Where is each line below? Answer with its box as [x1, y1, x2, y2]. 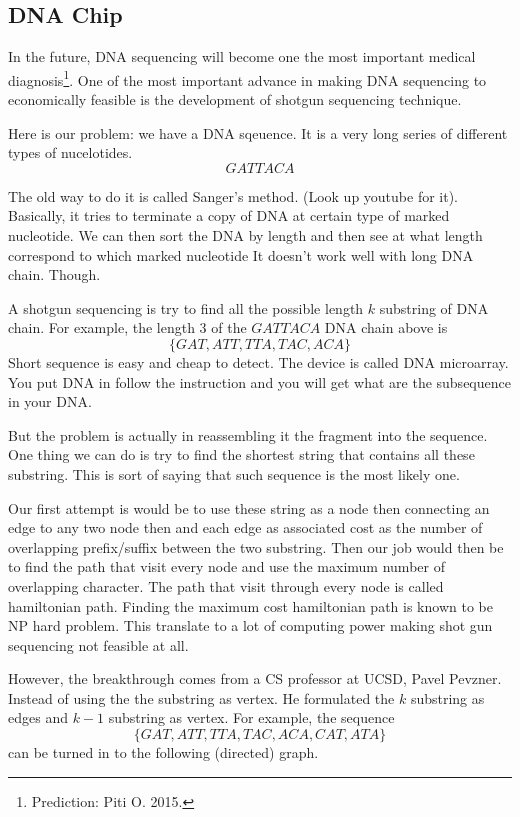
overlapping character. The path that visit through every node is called [8, 575, 444, 596]
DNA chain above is [324, 317, 448, 338]
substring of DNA [379, 297, 489, 318]
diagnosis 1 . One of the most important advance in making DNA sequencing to [8, 66, 487, 90]
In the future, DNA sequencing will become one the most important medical [8, 46, 476, 67]
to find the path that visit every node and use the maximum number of [8, 556, 445, 577]
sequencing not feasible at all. [8, 634, 189, 655]
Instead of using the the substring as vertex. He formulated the [8, 687, 395, 708]
